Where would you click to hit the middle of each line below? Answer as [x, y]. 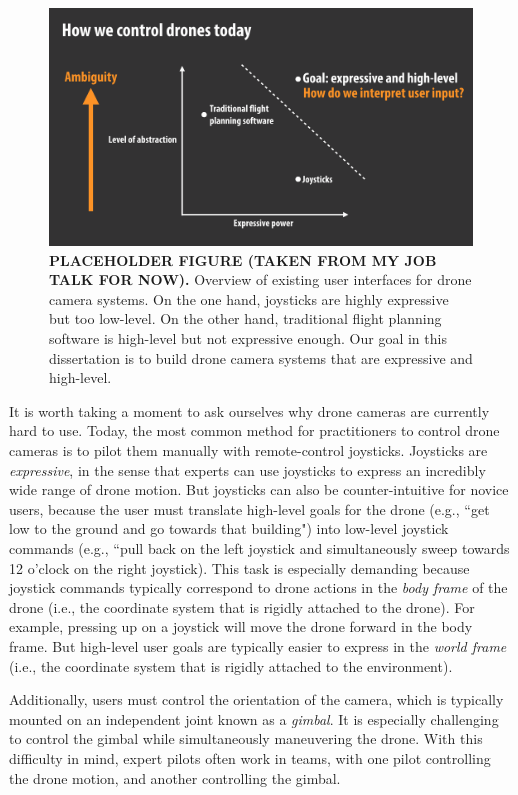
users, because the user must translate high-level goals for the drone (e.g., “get [249, 508]
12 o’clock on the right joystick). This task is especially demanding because [239, 567]
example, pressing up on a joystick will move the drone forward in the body [241, 626]
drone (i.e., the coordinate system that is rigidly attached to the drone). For [242, 606]
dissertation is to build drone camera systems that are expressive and [261, 357]
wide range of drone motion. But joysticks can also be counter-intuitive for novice [259, 489]
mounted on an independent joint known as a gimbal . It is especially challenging [254, 718]
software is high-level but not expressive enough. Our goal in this [248, 338]
